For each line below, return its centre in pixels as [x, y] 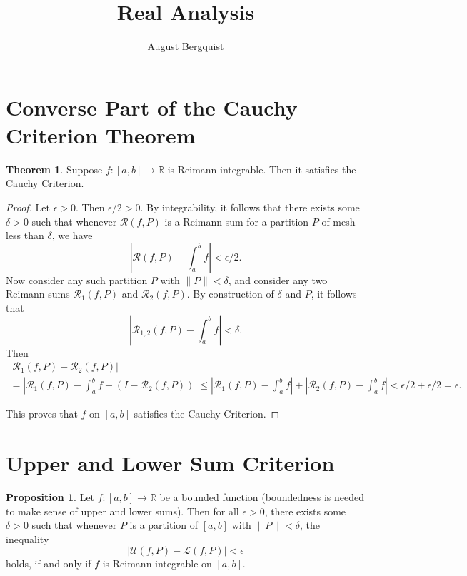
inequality [27, 539]
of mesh [338, 221]
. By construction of [230, 294]
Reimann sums [38, 294]
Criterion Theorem [101, 135]
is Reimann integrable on [157, 564]
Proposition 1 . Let [50, 496]
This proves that [42, 414]
